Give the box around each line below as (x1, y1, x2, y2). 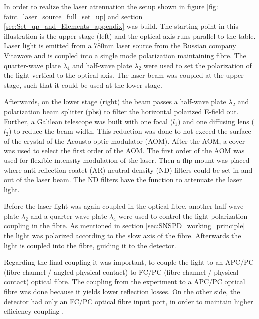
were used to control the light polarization (118, 210, 248, 221)
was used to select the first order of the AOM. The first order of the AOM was (4, 145, 245, 156)
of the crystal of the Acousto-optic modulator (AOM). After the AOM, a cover (4, 135, 245, 146)
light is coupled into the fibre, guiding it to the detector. (4, 240, 176, 250)
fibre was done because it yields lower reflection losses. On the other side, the (4, 286, 240, 297)
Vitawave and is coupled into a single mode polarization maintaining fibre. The (4, 50, 246, 60)
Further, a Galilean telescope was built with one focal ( (4, 116, 173, 126)
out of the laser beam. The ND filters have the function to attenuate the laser (4, 174, 242, 185)
